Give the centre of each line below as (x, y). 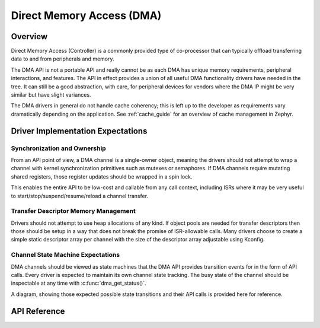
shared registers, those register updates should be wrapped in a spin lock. (102, 176)
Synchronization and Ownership (58, 148)
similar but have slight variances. (51, 95)
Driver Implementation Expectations (79, 131)
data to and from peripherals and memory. (63, 59)
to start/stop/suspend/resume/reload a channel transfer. (79, 196)
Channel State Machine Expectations (65, 255)
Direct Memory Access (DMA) (86, 15)
